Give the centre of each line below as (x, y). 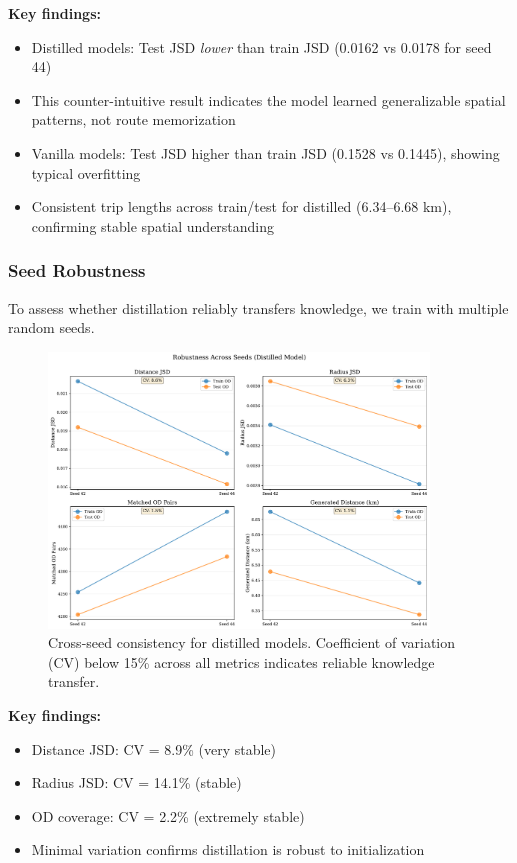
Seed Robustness (77, 270)
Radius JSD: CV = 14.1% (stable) (136, 782)
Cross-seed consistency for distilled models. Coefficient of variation (252, 642)
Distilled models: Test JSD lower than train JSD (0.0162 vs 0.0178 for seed (261, 46)
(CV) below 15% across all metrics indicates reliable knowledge (241, 661)
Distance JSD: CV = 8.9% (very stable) (153, 748)
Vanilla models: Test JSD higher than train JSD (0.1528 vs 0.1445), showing (265, 152)
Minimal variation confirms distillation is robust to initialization (228, 849)
